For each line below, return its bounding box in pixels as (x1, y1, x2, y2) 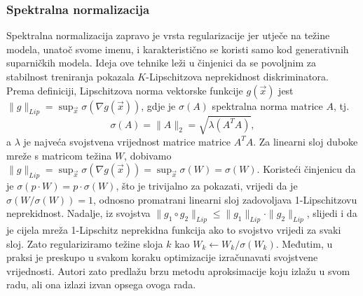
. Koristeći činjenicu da (256, 162, 356, 176)
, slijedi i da (306, 206, 357, 220)
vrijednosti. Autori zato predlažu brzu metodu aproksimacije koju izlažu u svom (6, 263, 350, 278)
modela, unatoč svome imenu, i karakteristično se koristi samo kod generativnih (6, 41, 349, 56)
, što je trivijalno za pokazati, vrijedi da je (116, 178, 298, 192)
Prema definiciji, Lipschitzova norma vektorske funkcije (6, 83, 243, 97)
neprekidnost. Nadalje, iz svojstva (6, 206, 151, 220)
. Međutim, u (275, 236, 333, 251)
